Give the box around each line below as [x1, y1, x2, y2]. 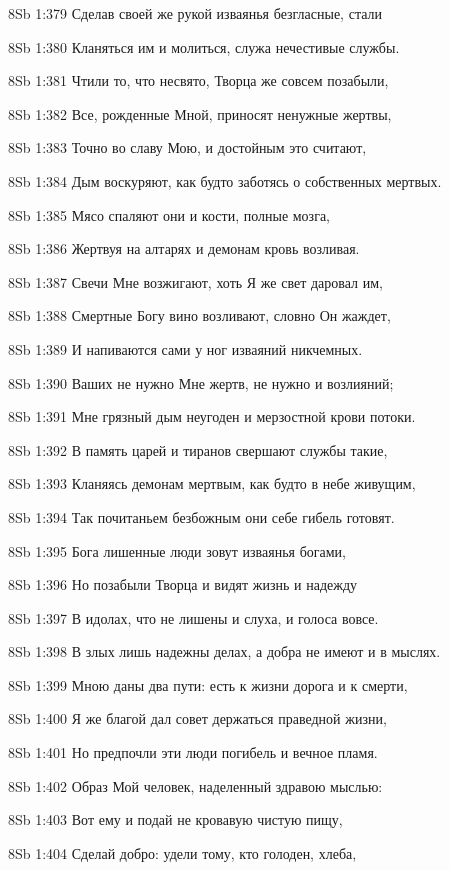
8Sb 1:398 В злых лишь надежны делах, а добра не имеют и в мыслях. [8, 641, 441, 662]
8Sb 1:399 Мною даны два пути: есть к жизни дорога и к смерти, [8, 674, 408, 695]
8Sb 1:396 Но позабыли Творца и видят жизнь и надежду [8, 574, 358, 595]
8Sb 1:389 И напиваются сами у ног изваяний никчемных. [8, 338, 363, 359]
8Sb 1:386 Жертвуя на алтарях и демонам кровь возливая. [8, 238, 360, 259]
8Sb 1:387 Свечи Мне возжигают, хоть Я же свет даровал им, [8, 271, 383, 292]
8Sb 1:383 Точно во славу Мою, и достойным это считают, [8, 137, 367, 158]
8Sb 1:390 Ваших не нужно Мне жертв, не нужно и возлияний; [8, 372, 394, 393]
